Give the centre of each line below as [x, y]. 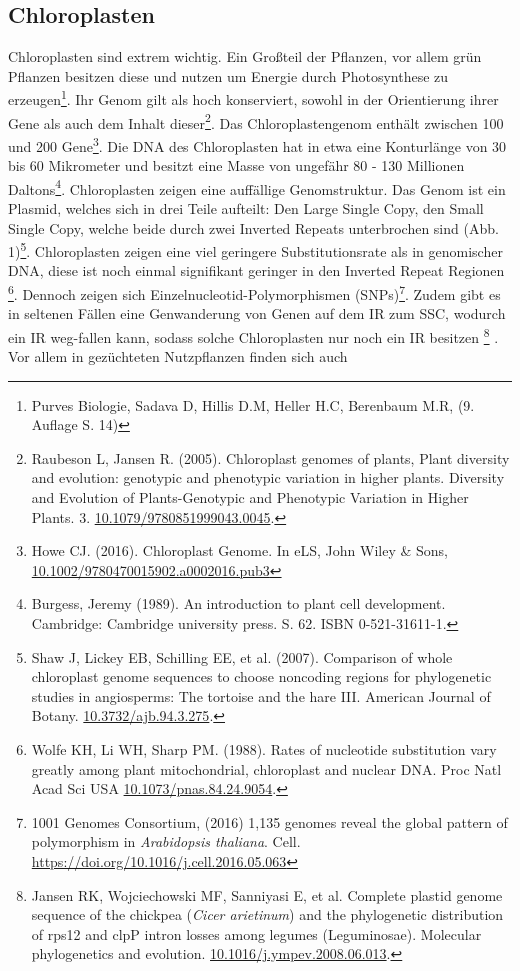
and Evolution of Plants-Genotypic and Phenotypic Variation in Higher [250, 497]
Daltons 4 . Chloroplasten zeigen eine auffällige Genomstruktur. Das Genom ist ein [257, 187]
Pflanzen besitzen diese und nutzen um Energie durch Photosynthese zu [228, 75]
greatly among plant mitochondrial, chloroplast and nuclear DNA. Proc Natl [266, 768]
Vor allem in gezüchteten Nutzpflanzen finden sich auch [178, 356]
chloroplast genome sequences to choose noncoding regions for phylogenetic [261, 676]
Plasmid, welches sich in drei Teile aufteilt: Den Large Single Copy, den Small [246, 207]
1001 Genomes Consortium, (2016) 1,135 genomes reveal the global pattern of [269, 821]
